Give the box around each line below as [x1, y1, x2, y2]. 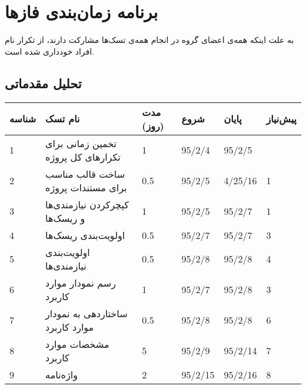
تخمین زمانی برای [45, 136, 117, 150]
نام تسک [45, 112, 80, 126]
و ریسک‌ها [45, 211, 85, 225]
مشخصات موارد [45, 337, 109, 351]
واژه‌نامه [45, 367, 78, 381]
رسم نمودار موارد [45, 275, 116, 290]
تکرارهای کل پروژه [45, 149, 121, 164]
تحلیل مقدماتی [5, 74, 82, 92]
